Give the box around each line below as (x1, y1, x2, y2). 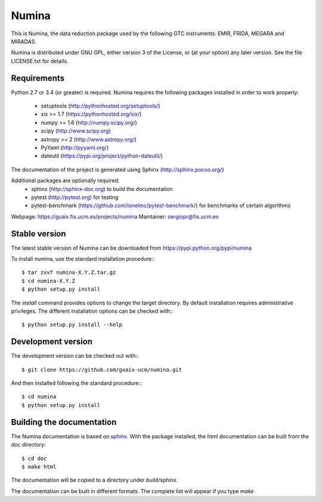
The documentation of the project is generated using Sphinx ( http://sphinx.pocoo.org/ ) (11, 166, 224, 173)
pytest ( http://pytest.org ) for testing (31, 193, 119, 201)
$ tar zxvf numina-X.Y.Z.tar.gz (21, 269, 116, 276)
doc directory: (11, 441, 46, 448)
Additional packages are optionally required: (11, 177, 120, 184)
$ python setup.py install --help (21, 321, 122, 328)
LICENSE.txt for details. (11, 57, 69, 64)
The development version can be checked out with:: (11, 352, 139, 359)
